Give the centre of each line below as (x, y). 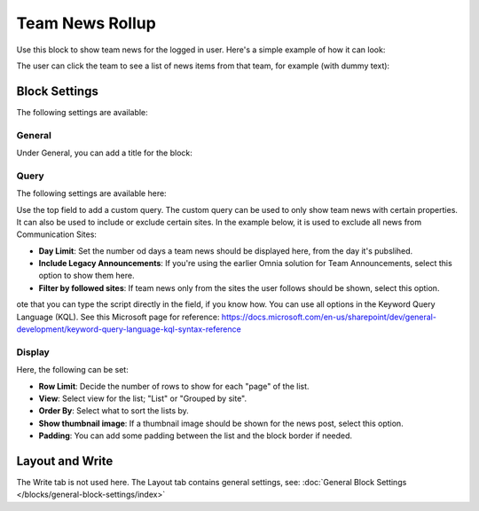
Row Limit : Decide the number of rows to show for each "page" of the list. (174, 386)
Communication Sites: (57, 234)
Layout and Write (65, 461)
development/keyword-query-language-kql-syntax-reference (129, 329)
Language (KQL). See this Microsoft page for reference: (118, 317)
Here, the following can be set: (72, 370)
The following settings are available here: (92, 193)
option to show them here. (86, 276)
